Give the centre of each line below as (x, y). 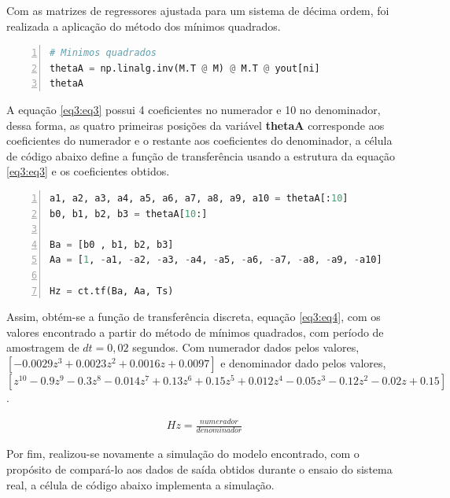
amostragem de (43, 347)
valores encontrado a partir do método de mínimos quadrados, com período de (195, 332)
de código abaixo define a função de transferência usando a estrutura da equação (201, 155)
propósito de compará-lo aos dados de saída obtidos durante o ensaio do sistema (199, 468)
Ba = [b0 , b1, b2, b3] (112, 244)
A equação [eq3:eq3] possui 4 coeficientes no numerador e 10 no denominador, (194, 109)
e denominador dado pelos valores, (303, 362)
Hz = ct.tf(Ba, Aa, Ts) (112, 291)
